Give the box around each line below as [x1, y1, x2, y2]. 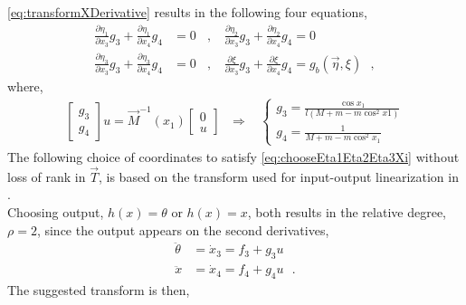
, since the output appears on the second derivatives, [36, 220, 329, 239]
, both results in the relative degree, [247, 202, 446, 221]
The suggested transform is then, [7, 281, 190, 300]
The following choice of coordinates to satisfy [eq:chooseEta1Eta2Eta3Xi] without [7, 147, 460, 166]
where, [7, 76, 43, 95]
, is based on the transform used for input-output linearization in [98, 167, 459, 186]
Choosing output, [7, 202, 104, 221]
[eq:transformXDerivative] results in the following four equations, [7, 3, 367, 21]
